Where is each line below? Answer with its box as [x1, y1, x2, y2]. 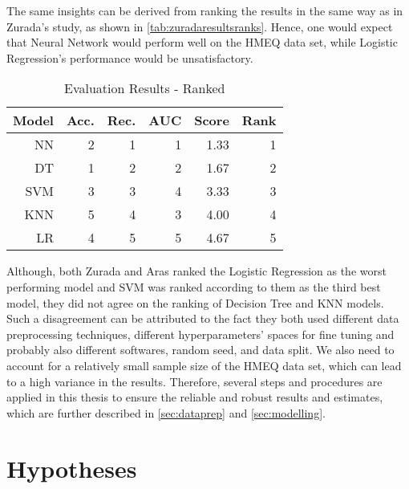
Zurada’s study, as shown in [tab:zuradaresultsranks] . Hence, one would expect [6, 18, 393, 35]
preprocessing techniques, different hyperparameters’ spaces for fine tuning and [6, 325, 395, 342]
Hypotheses [6, 451, 137, 484]
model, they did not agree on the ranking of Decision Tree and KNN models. [6, 294, 384, 311]
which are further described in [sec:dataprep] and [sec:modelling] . [6, 404, 326, 421]
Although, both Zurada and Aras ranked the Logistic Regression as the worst [6, 263, 387, 279]
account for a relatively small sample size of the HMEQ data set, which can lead [6, 357, 402, 373]
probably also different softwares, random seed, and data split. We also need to [6, 341, 395, 358]
